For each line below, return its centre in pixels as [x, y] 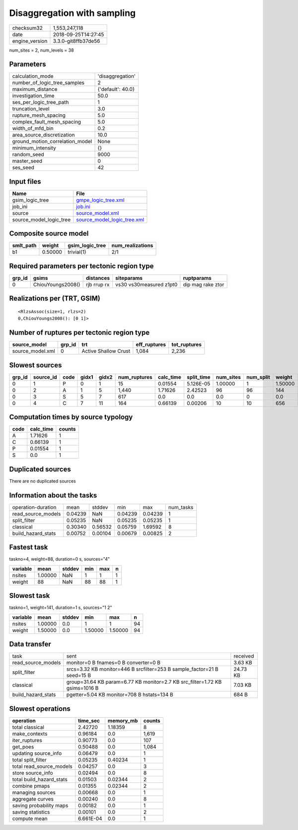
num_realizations [132, 246]
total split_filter [29, 759]
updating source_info [37, 753]
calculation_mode [33, 76]
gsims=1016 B [82, 688]
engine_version [30, 41]
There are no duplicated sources [43, 481]
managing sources [34, 792]
